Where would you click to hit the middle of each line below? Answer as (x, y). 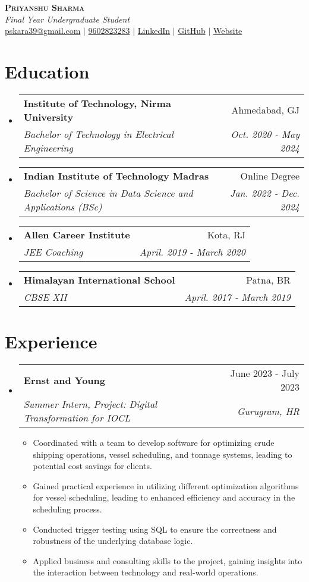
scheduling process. (67, 509)
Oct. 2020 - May (265, 134)
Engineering (48, 147)
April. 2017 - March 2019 (237, 297)
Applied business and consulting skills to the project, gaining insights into (168, 560)
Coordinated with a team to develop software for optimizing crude (154, 443)
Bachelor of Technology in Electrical (98, 134)
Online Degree (270, 175)
